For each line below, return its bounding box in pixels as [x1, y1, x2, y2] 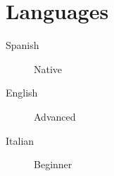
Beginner [34, 157, 72, 172]
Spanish [6, 38, 39, 53]
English [6, 85, 38, 100]
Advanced [34, 109, 76, 123]
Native [34, 61, 63, 76]
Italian [6, 133, 34, 148]
